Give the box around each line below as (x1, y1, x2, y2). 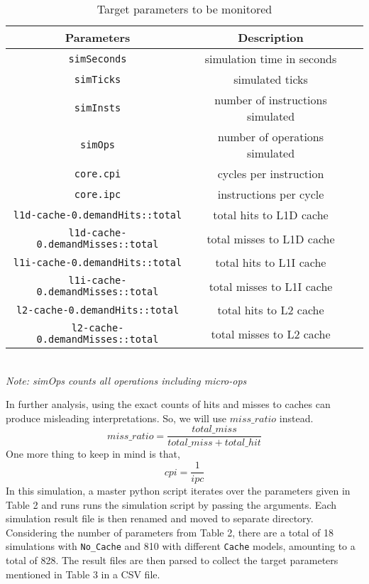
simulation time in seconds (204, 50, 337, 67)
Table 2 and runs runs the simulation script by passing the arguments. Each (6, 497, 337, 512)
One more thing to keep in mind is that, (6, 446, 180, 461)
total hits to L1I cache (215, 254, 326, 270)
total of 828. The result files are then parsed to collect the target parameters (6, 553, 338, 568)
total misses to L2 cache (211, 325, 331, 342)
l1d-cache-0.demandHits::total (13, 209, 182, 221)
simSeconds (68, 53, 127, 65)
